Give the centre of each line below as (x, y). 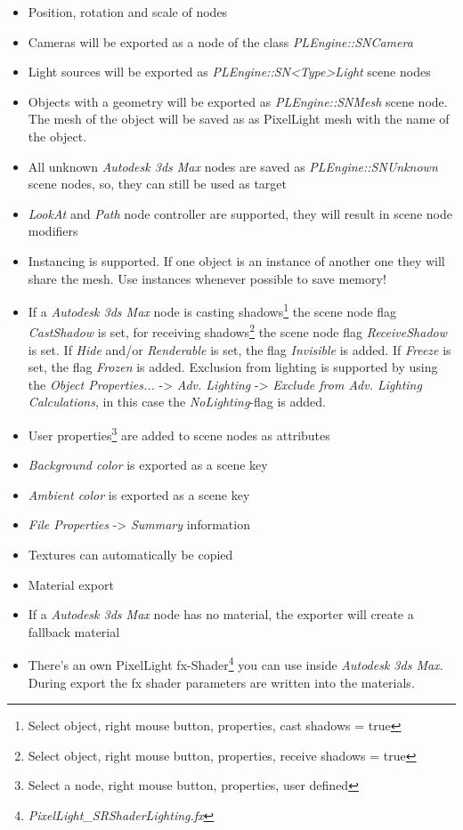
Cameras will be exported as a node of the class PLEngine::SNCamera (220, 41)
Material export (71, 584)
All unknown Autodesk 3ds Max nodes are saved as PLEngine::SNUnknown (233, 166)
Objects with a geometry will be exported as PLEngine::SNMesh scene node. (238, 101)
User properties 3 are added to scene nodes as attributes (179, 434)
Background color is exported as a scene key (148, 465)
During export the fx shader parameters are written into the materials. (221, 682)
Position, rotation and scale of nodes (128, 12)
